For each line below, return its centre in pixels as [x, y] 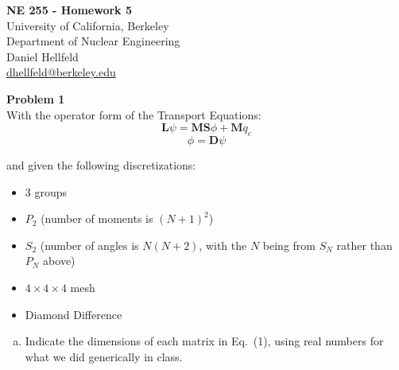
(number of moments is [97, 218]
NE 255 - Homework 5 [70, 10]
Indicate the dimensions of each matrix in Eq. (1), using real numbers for [204, 341]
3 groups [46, 191]
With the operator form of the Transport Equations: [134, 114]
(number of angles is [89, 245]
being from [289, 245]
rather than [364, 245]
